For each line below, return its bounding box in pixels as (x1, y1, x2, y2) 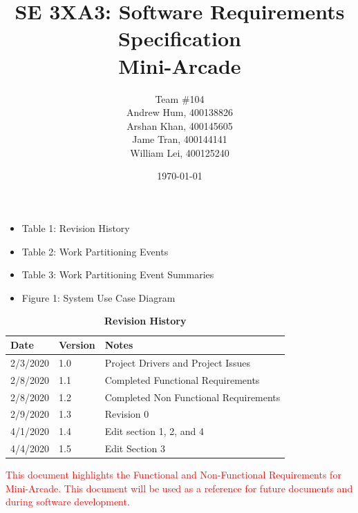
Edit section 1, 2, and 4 (104, 424, 205, 438)
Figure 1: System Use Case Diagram (21, 290, 176, 304)
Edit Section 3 (104, 441, 165, 456)
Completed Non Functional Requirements (104, 389, 281, 404)
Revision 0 (104, 407, 149, 421)
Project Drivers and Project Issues (104, 355, 250, 369)
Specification (118, 24, 241, 52)
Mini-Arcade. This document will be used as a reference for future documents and (6, 481, 353, 495)
